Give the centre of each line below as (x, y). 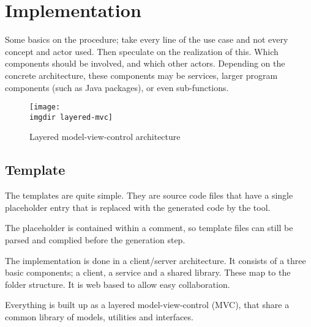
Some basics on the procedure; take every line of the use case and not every (147, 39)
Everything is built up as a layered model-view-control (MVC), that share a (147, 305)
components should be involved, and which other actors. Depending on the (145, 63)
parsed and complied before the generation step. (95, 239)
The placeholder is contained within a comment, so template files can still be (149, 228)
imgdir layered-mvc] (71, 117)
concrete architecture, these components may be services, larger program (141, 75)
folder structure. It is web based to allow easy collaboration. (118, 284)
